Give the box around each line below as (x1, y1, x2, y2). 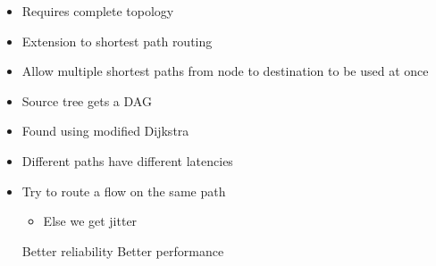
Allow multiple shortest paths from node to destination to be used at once (21, 62, 429, 80)
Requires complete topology (21, 2, 174, 20)
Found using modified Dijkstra (21, 121, 189, 140)
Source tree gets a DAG (21, 91, 152, 110)
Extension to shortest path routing (21, 31, 213, 50)
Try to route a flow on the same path (21, 181, 226, 200)
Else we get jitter (43, 212, 138, 230)
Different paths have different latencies (21, 151, 233, 170)
